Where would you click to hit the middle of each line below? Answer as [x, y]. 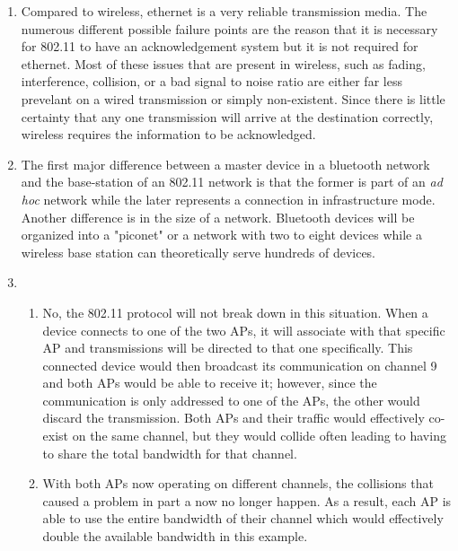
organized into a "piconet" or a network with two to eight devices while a [221, 235]
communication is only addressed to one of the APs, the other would [231, 400]
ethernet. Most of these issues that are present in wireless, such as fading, [223, 63]
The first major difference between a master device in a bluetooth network [225, 164]
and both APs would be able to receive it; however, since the [210, 383]
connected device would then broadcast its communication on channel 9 [240, 365]
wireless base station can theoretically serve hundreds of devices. [198, 252]
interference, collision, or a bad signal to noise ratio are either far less [211, 81]
